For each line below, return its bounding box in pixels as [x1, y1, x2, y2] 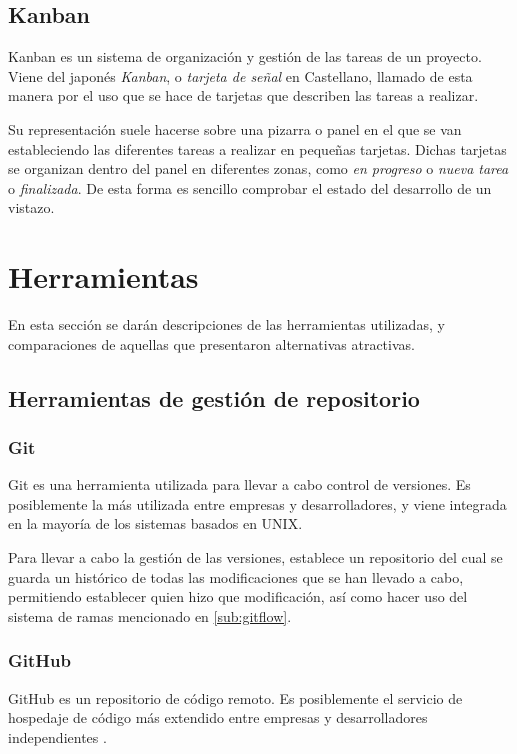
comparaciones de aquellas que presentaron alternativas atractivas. [8, 333, 415, 354]
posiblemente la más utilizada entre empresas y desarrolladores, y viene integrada [8, 493, 507, 514]
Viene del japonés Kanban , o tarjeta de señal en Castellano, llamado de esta [8, 65, 473, 86]
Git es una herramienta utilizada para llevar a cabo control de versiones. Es [8, 474, 471, 495]
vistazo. [8, 197, 55, 218]
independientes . [8, 726, 107, 747]
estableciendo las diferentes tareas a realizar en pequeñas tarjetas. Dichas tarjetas [8, 138, 507, 159]
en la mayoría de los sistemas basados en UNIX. [8, 513, 303, 534]
